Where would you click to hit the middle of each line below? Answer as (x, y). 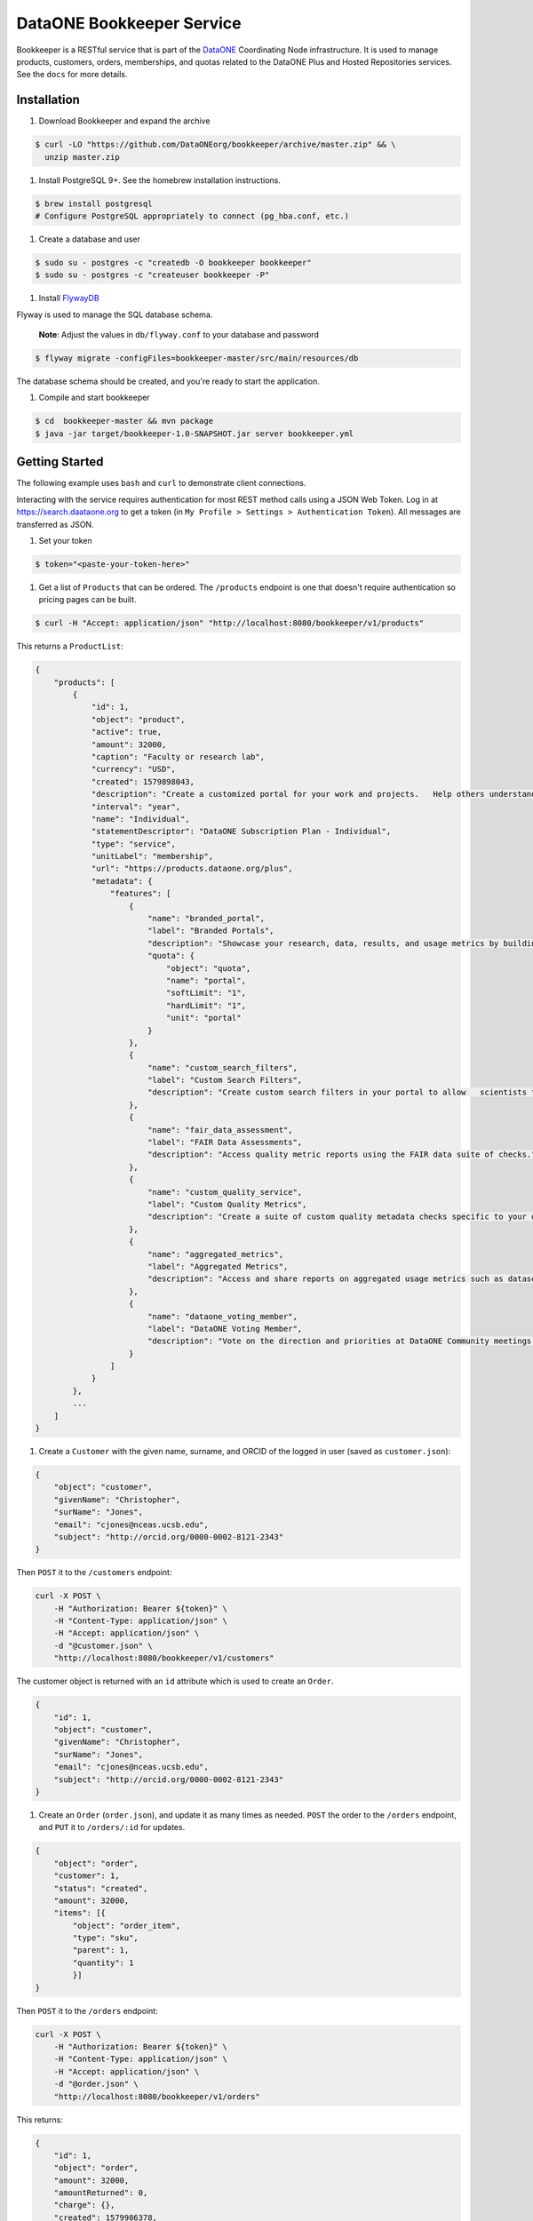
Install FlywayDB (69, 299)
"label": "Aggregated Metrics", (218, 1266)
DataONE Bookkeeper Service (129, 23)
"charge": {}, (84, 2205)
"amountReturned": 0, (101, 2193)
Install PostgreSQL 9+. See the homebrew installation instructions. (160, 180)
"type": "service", (134, 844)
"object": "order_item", (127, 1925)
